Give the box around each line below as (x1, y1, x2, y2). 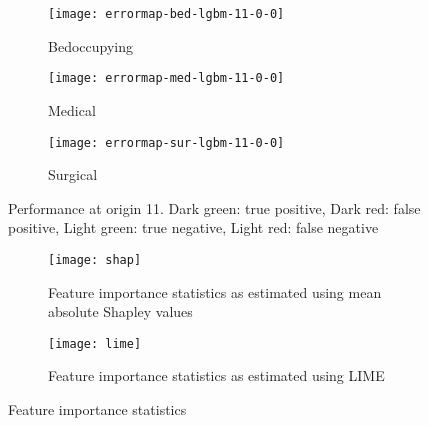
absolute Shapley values (48, 301, 193, 322)
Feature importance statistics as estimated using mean (48, 281, 382, 302)
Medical (48, 99, 96, 120)
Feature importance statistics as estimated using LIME (48, 365, 385, 386)
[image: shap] (48, 252, 142, 267)
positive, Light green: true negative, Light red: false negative (8, 217, 379, 238)
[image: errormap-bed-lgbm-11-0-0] (48, 7, 285, 21)
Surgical (48, 164, 98, 185)
